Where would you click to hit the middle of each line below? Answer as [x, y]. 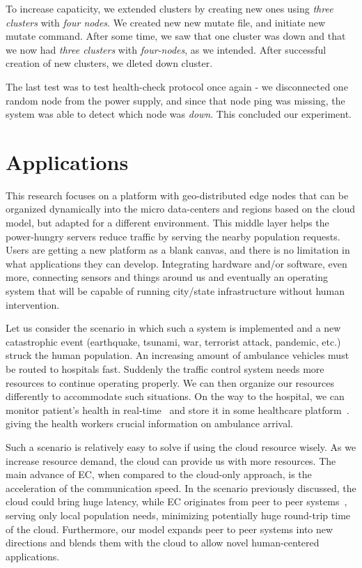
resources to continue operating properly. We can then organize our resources [170, 382]
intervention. [33, 304]
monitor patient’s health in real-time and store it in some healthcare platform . [178, 409]
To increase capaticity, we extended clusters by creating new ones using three [170, 8]
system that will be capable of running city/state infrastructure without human [175, 291]
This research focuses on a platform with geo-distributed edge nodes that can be [177, 195]
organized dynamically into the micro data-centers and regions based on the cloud [181, 209]
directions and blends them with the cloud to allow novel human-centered [163, 543]
